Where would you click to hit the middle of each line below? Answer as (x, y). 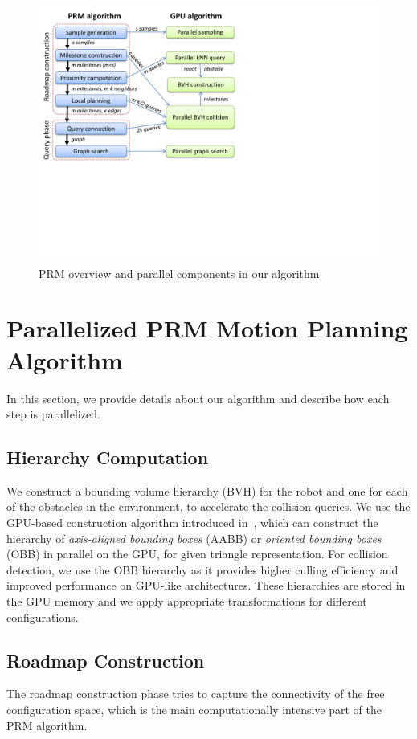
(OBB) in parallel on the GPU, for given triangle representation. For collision (197, 554)
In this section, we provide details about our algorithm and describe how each (198, 398)
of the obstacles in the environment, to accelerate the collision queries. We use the (208, 506)
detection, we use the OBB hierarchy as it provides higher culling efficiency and (202, 569)
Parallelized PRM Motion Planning (207, 328)
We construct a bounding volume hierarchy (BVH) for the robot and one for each (207, 490)
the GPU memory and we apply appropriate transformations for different (187, 601)
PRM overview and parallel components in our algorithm (179, 273)
